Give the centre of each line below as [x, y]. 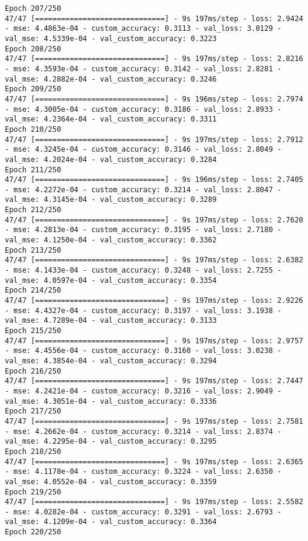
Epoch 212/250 [33, 210]
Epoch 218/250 [33, 451]
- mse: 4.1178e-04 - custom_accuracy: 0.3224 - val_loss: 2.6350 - [143, 472]
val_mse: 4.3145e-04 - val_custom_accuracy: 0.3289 [111, 200]
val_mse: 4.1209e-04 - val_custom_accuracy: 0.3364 [111, 522]
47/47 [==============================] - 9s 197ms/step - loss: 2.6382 [154, 260]
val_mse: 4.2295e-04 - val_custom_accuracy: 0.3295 [111, 442]
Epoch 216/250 [33, 371]
